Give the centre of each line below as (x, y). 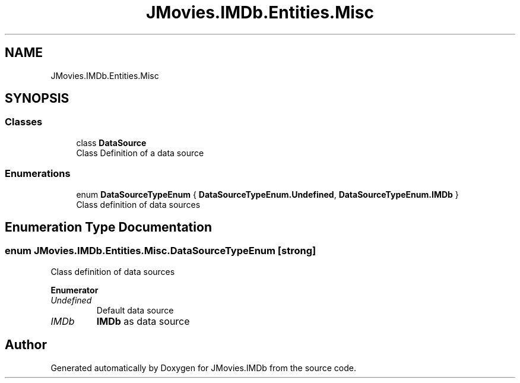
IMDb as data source (143, 321)
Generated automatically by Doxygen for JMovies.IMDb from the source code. (204, 368)
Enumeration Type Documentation (108, 227)
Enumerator (74, 290)
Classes (24, 122)
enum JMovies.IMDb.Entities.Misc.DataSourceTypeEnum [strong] (161, 251)
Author (26, 345)
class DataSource (111, 143)
